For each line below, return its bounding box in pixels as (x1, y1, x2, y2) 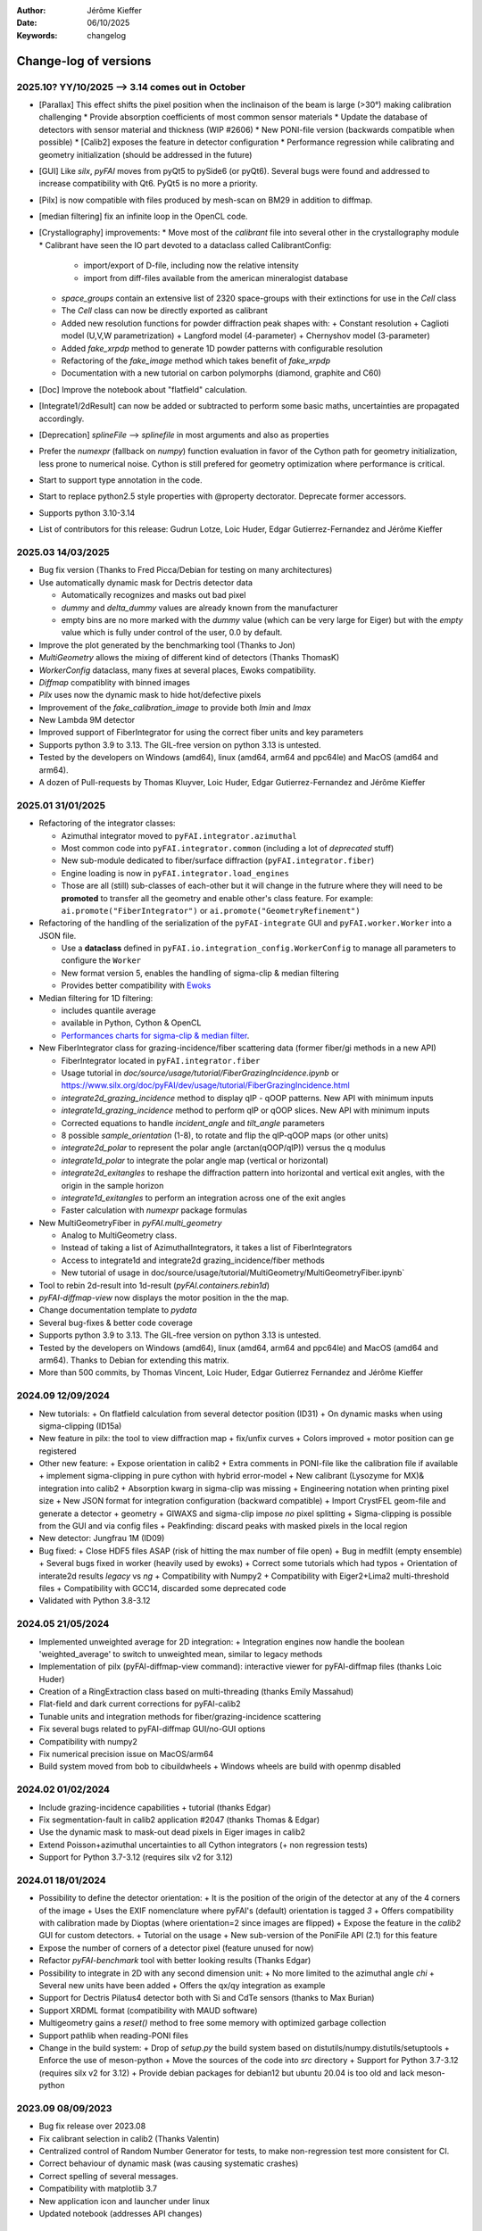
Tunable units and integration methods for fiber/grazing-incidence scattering (38, 1711, 321, 1721)
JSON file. (38, 930, 77, 941)
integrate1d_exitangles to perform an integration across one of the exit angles (61, 1192, 346, 1203)
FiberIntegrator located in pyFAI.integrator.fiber (61, 1055, 261, 1066)
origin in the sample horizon (61, 1180, 164, 1190)
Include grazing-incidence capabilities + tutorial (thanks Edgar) (38, 1802, 271, 1812)
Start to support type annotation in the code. (38, 475, 203, 485)
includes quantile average (61, 1005, 156, 1016)
